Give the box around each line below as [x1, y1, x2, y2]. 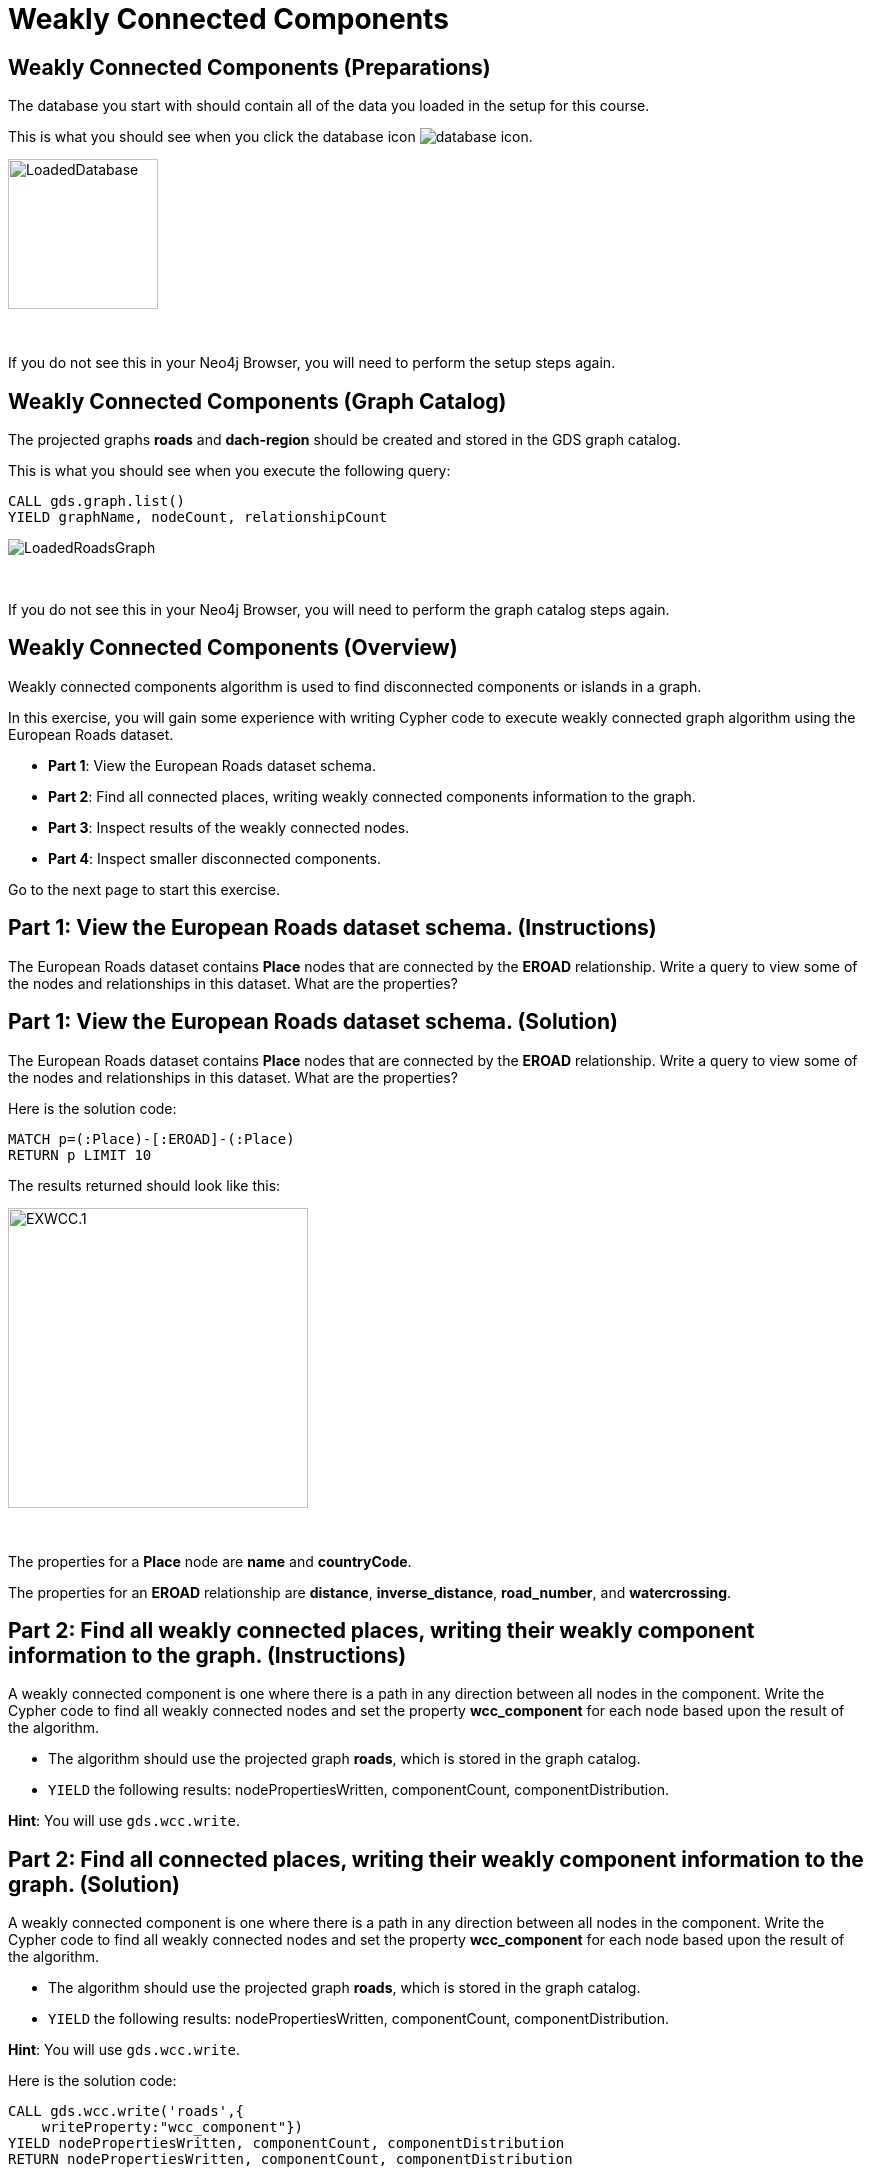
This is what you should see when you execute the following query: [8, 462, 451, 480]
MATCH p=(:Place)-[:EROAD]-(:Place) [8, 1130, 295, 1147]
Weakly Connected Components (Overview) [8, 635, 458, 661]
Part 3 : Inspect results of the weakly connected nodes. [48, 818, 410, 836]
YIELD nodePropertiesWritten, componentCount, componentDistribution [8, 2135, 565, 2152]
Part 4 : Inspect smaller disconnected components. [48, 849, 381, 867]
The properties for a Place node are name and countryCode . [8, 1552, 412, 1570]
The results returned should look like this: [8, 1176, 281, 1194]
